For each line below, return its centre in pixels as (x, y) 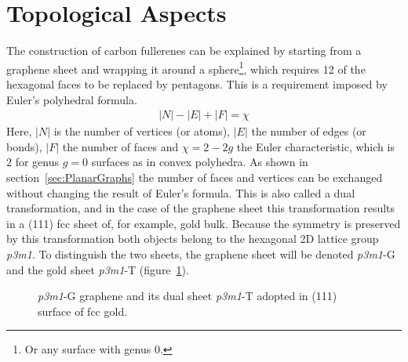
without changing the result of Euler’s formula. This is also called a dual (181, 192)
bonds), (24, 146)
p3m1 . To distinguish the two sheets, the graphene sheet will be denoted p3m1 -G (201, 253)
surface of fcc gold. (83, 311)
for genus (37, 162)
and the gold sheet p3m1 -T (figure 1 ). (98, 269)
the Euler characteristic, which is (315, 146)
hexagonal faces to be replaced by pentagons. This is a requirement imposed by (197, 83)
